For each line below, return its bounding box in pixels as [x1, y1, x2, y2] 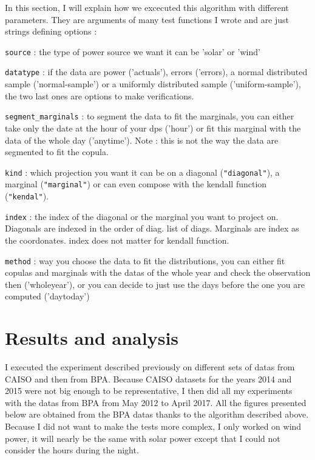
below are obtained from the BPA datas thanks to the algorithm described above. [5, 408, 309, 421]
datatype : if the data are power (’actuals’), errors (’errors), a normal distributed [5, 65, 308, 78]
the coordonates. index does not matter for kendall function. [5, 233, 229, 246]
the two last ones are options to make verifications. [5, 89, 194, 102]
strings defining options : [5, 25, 97, 38]
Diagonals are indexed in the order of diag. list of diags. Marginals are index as [5, 222, 299, 235]
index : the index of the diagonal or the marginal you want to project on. [5, 210, 279, 222]
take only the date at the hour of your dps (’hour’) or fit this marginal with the [5, 121, 301, 134]
